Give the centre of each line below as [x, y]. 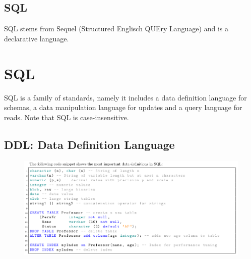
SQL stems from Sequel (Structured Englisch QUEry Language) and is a [116, 29]
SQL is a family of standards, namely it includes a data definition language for [126, 97]
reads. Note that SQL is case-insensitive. [67, 117]
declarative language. [37, 38]
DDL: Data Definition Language [89, 144]
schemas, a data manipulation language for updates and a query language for [123, 107]
